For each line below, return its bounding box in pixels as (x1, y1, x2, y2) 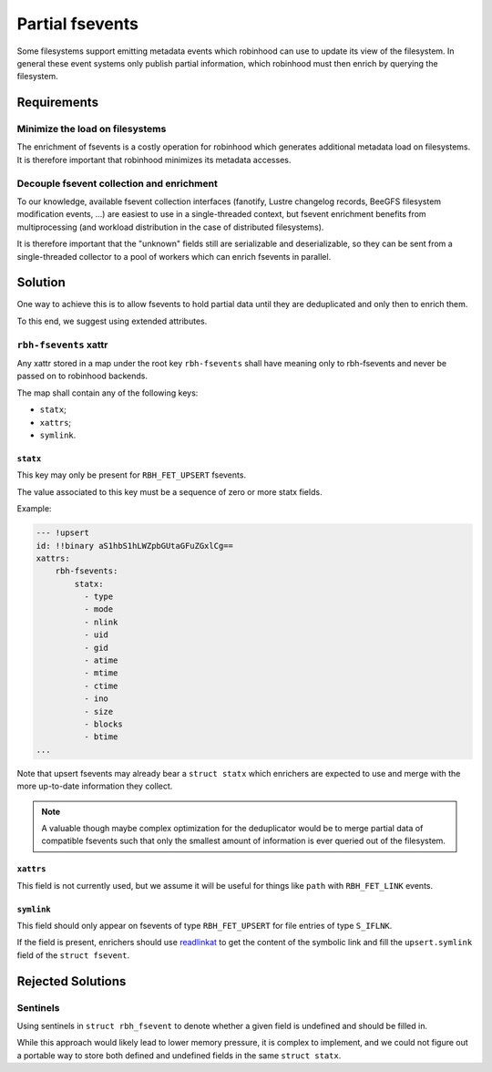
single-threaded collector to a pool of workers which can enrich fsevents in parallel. (16, 251, 332, 262)
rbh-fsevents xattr (16, 338, 108, 351)
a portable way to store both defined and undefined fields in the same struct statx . (16, 1049, 342, 1061)
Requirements (16, 95, 99, 110)
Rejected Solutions (16, 974, 127, 989)
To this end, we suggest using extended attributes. (16, 315, 208, 326)
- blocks (83, 718, 123, 729)
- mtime (83, 668, 118, 678)
